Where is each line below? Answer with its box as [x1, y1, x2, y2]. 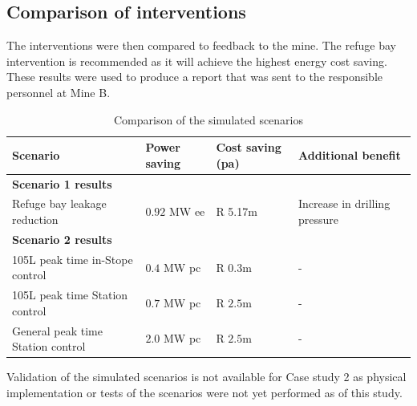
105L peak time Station [12, 286, 128, 303]
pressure [298, 211, 339, 228]
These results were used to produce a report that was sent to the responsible [6, 68, 383, 85]
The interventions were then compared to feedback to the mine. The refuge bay [6, 37, 396, 54]
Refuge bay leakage [12, 195, 107, 212]
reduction [12, 211, 59, 228]
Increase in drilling [298, 195, 391, 212]
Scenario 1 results [12, 175, 112, 192]
